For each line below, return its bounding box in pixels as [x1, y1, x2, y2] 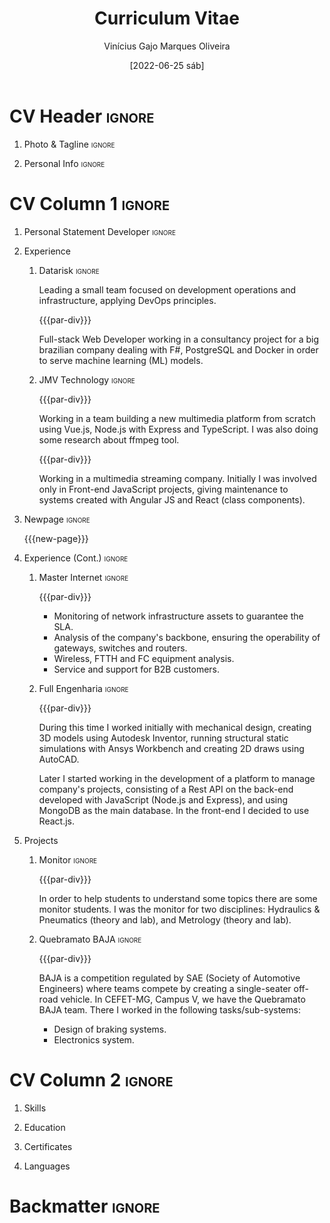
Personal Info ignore [23, 157, 106, 169]
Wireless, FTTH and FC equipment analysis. [53, 652, 235, 664]
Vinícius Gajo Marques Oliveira [103, 40, 231, 52]
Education [23, 1121, 66, 1133]
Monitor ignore [38, 853, 98, 866]
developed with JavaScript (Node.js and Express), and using [38, 793, 289, 806]
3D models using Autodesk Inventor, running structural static [38, 732, 289, 744]
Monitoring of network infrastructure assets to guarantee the [53, 610, 304, 622]
